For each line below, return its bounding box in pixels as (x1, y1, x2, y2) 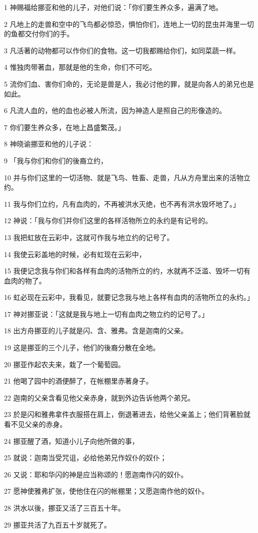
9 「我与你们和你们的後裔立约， (4, 155, 108, 165)
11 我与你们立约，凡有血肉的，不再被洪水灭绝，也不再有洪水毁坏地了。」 (4, 198, 240, 209)
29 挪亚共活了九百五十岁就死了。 (4, 519, 111, 530)
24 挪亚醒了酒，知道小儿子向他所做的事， (4, 435, 139, 446)
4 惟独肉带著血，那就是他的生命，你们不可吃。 (4, 62, 156, 72)
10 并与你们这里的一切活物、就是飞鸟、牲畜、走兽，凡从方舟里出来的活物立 (4, 172, 251, 182)
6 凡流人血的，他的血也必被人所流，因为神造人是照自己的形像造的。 (4, 105, 226, 116)
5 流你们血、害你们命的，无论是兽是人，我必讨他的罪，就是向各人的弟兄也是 (4, 78, 254, 89)
